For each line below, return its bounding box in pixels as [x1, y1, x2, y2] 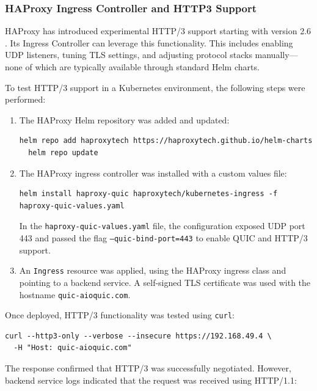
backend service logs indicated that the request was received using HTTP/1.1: [5, 373, 297, 386]
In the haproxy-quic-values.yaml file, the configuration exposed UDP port [19, 219, 305, 232]
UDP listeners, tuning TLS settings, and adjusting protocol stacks [5, 48, 252, 61]
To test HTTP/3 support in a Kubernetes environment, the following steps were [5, 81, 305, 93]
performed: [5, 93, 46, 106]
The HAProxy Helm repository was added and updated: [19, 113, 230, 126]
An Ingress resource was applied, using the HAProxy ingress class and [19, 264, 286, 277]
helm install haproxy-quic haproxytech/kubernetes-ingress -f [19, 189, 278, 199]
